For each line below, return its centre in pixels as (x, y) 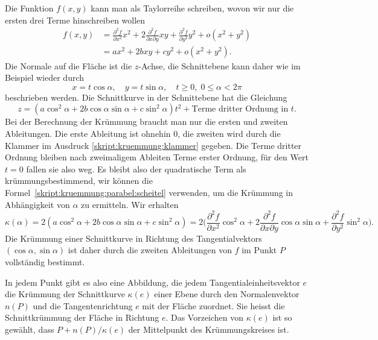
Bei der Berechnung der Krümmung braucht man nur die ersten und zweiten (146, 121)
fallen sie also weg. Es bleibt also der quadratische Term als (136, 168)
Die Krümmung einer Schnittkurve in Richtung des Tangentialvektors (133, 238)
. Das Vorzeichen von (205, 317)
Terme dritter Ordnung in (240, 109)
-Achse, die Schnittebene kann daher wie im (219, 65)
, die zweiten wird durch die (229, 134)
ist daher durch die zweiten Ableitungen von (150, 250)
